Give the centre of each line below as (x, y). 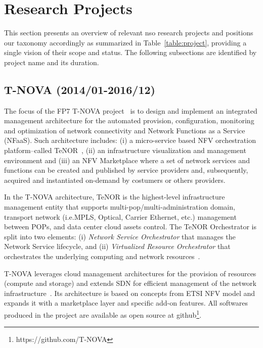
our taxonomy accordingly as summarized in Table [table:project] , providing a (125, 42)
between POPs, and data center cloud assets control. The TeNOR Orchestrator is (130, 227)
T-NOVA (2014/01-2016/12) (80, 89)
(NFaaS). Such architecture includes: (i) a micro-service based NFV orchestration (130, 140)
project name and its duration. (52, 62)
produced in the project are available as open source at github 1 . (103, 314)
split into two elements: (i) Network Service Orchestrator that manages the (120, 236)
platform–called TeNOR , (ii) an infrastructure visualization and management (125, 150)
